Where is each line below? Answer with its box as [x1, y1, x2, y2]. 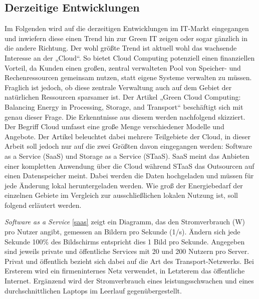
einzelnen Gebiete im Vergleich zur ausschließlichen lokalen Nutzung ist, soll [5, 190, 238, 200]
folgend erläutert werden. [5, 199, 82, 210]
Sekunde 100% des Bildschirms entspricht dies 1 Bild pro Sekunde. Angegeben [5, 236, 245, 246]
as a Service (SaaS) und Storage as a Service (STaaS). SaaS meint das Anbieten [5, 150, 249, 161]
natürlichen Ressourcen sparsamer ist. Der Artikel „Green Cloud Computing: [5, 92, 241, 102]
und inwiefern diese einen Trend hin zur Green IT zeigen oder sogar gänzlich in [5, 33, 248, 43]
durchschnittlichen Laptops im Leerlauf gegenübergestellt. [5, 285, 182, 295]
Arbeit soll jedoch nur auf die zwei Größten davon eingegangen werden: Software [5, 141, 252, 151]
